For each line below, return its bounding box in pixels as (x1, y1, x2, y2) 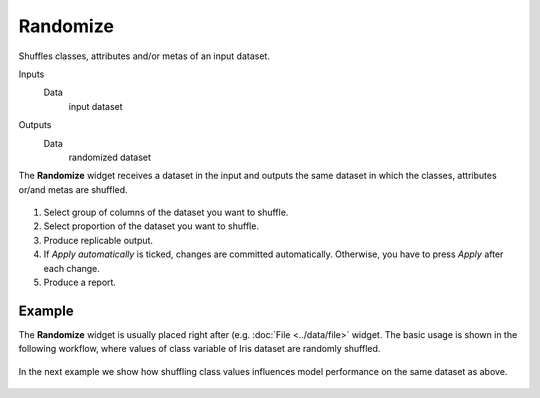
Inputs (18, 68, 45, 80)
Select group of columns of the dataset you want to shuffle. (43, 206, 289, 219)
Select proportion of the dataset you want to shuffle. (43, 220, 260, 232)
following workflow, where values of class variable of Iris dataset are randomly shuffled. (18, 343, 381, 355)
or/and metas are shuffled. (18, 183, 129, 195)
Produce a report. (43, 276, 117, 289)
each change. (43, 262, 100, 274)
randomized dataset (68, 151, 152, 163)
